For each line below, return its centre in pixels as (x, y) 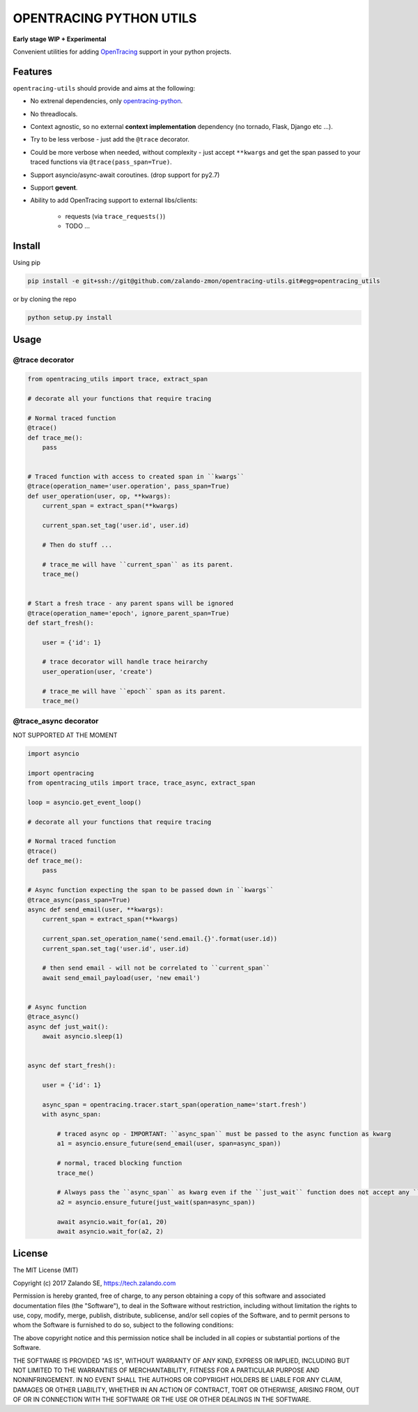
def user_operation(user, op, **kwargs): (99, 496)
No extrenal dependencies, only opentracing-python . (107, 101)
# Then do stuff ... (77, 545)
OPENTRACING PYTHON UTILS (105, 18)
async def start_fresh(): (72, 1066)
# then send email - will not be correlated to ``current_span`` (156, 968)
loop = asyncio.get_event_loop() (85, 802)
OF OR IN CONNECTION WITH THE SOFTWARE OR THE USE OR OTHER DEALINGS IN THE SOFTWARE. (162, 1399)
